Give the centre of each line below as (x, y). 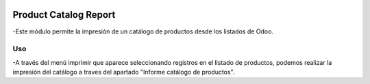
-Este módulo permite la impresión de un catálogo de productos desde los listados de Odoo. (143, 31)
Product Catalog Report (64, 15)
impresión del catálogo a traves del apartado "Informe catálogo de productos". (124, 72)
